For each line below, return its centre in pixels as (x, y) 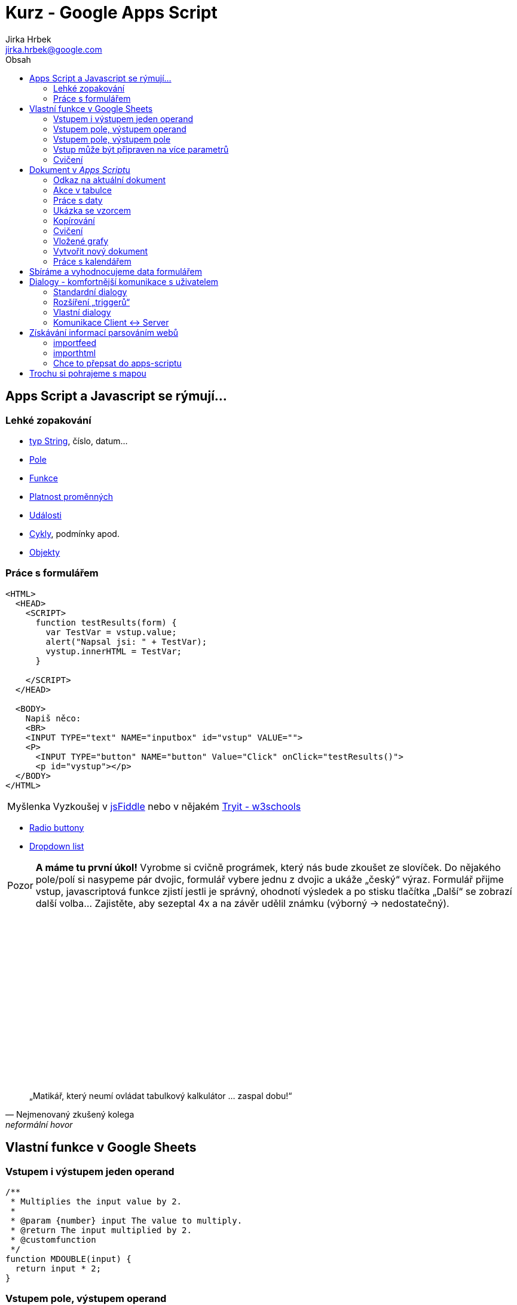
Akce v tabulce (82, 190)
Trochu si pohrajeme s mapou (88, 373)
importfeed (75, 342)
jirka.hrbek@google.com (54, 49)
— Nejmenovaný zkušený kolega (70, 1114)
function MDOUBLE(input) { (68, 1259)
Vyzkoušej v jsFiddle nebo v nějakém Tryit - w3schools (177, 806)
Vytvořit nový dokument (101, 251)
